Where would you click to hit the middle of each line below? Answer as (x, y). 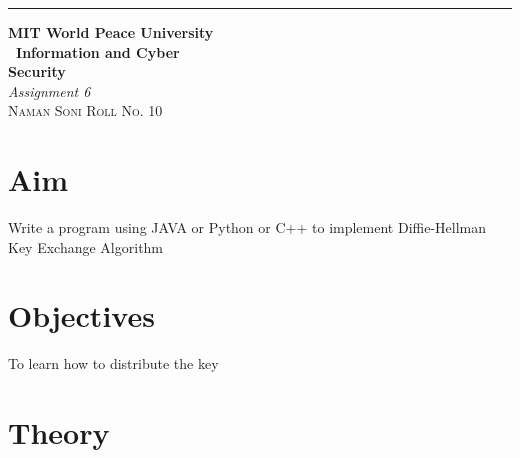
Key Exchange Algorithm (86, 246)
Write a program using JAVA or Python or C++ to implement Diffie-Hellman (247, 227)
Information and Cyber (98, 51)
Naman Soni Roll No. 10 (85, 110)
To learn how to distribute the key (113, 363)
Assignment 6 (49, 90)
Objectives (81, 315)
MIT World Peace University (111, 32)
